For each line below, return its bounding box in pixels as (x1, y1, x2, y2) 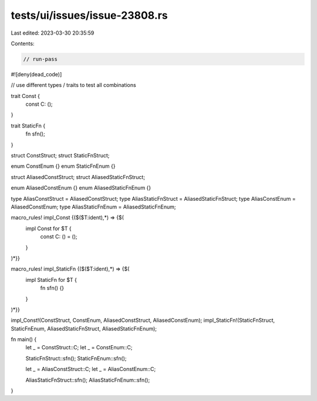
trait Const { (11, 92, 41, 99)
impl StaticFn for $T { (25, 276, 77, 283)
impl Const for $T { (25, 225, 72, 232)
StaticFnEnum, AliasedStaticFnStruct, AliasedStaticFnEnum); (11, 325, 157, 332)
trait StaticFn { (11, 122, 46, 129)
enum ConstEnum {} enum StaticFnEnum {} (11, 163, 116, 170)
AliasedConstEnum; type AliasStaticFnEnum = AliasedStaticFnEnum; (11, 203, 176, 210)
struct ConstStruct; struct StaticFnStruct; (11, 152, 110, 159)
